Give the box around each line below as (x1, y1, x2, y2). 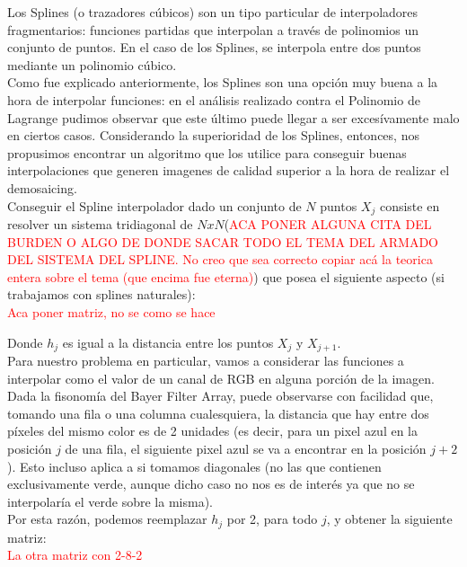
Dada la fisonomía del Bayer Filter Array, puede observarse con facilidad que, (7, 386, 434, 405)
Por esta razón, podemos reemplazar (7, 509, 207, 528)
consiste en (379, 196, 440, 215)
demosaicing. (7, 178, 77, 197)
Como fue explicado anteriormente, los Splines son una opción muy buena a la (7, 73, 438, 92)
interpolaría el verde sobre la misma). (7, 492, 213, 510)
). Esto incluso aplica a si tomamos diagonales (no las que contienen (7, 456, 382, 475)
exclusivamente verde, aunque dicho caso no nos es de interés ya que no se (7, 474, 415, 493)
